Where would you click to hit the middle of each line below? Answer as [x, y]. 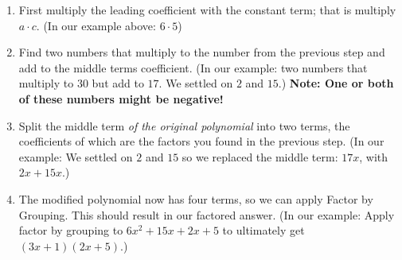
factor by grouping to [71, 230]
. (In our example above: [96, 25]
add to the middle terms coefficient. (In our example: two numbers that [193, 67]
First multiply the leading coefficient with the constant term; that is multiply [207, 10]
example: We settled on [76, 156]
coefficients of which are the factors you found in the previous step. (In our [201, 141]
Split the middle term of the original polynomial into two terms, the [184, 125]
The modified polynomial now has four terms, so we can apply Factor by [196, 198]
